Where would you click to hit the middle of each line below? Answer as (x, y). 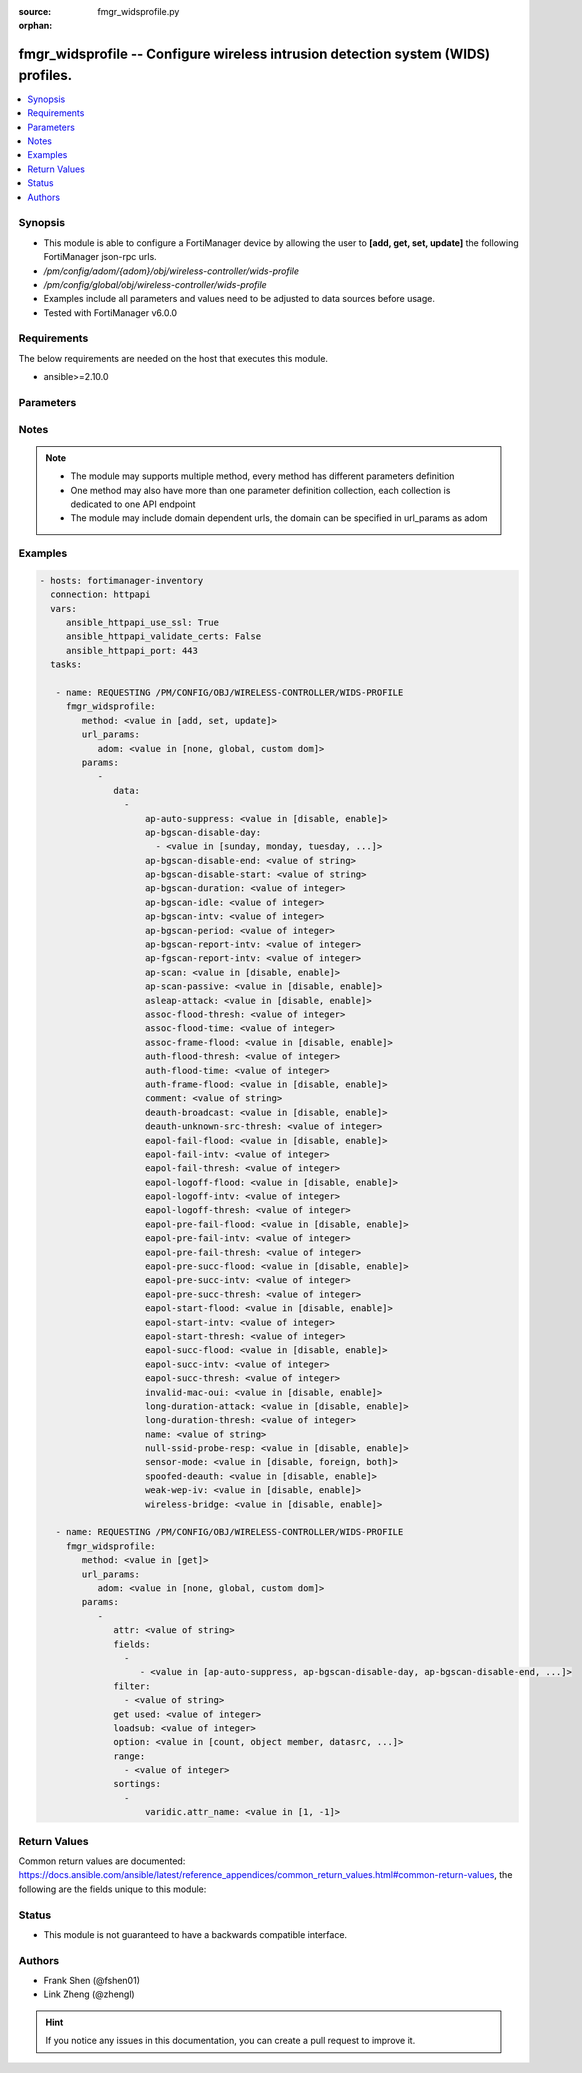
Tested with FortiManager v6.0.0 (110, 312)
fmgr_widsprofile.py (138, 11)
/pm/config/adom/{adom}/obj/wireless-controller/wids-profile (171, 271)
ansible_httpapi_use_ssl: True (142, 623)
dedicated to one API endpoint (133, 504)
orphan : (35, 26)
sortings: (137, 1784)
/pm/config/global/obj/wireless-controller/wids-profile (155, 284)
